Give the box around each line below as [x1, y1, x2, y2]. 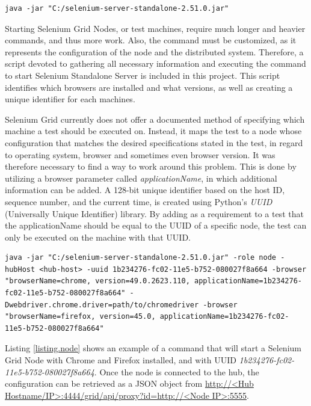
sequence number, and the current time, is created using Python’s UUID [5, 195, 273, 208]
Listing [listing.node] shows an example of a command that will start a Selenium [5, 342, 301, 354]
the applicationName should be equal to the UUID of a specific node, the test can [5, 219, 307, 232]
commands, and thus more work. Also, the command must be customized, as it [5, 34, 297, 46]
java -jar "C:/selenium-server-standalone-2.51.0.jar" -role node [5, 253, 277, 262]
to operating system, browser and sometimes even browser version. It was [5, 148, 276, 161]
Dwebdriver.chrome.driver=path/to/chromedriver [5, 300, 199, 309]
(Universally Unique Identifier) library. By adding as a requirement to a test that [5, 207, 304, 220]
